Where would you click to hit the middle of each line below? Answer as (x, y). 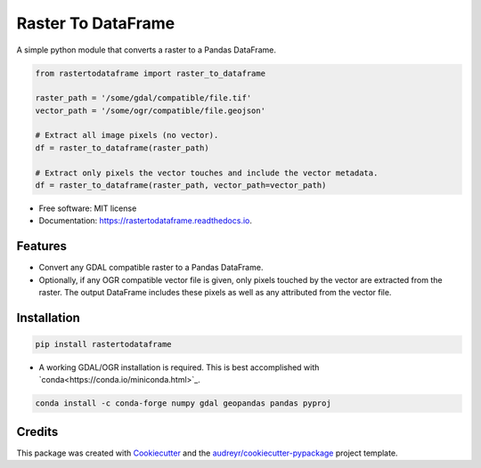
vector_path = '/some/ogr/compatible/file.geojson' (151, 110)
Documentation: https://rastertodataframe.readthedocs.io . (146, 221)
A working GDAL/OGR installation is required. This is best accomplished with (179, 367)
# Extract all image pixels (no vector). (127, 135)
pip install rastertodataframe (104, 344)
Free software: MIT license (88, 208)
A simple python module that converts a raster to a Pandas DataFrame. (146, 50)
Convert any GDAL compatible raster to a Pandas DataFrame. (151, 268)
